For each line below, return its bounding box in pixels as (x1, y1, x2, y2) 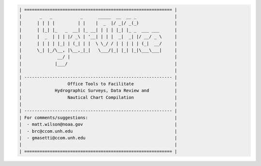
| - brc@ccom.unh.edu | (19, 128, 177, 134)
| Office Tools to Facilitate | (19, 81, 177, 86)
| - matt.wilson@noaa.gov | (19, 122, 177, 127)
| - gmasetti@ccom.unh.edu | (19, 135, 177, 141)
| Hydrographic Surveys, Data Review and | (19, 88, 177, 94)
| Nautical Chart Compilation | (19, 95, 177, 100)
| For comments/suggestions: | (19, 115, 177, 120)
